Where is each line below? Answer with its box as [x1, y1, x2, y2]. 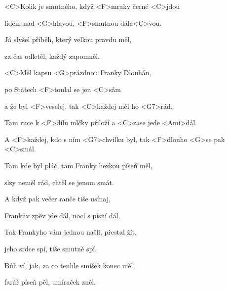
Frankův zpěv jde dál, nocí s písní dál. [4, 210, 120, 220]
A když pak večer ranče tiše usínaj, [4, 193, 111, 204]
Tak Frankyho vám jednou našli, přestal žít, [4, 227, 137, 237]
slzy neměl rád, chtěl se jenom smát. [4, 177, 114, 187]
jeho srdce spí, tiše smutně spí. [4, 243, 97, 253]
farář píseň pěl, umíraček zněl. [4, 277, 96, 287]
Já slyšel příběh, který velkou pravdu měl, [4, 34, 132, 45]
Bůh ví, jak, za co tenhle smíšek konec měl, [4, 260, 135, 270]
